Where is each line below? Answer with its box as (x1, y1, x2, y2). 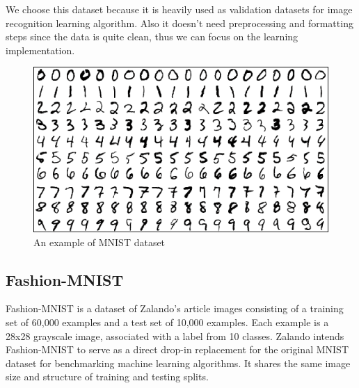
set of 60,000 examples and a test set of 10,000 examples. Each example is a (6, 314, 329, 329)
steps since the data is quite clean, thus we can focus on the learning (6, 29, 298, 44)
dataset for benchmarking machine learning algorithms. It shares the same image (6, 355, 351, 370)
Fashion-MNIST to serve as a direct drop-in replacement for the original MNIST (6, 342, 349, 357)
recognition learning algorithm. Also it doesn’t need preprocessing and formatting (6, 15, 353, 30)
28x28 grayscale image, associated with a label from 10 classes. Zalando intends (6, 328, 344, 343)
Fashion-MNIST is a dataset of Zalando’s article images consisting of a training (6, 301, 344, 316)
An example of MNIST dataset (33, 234, 166, 249)
